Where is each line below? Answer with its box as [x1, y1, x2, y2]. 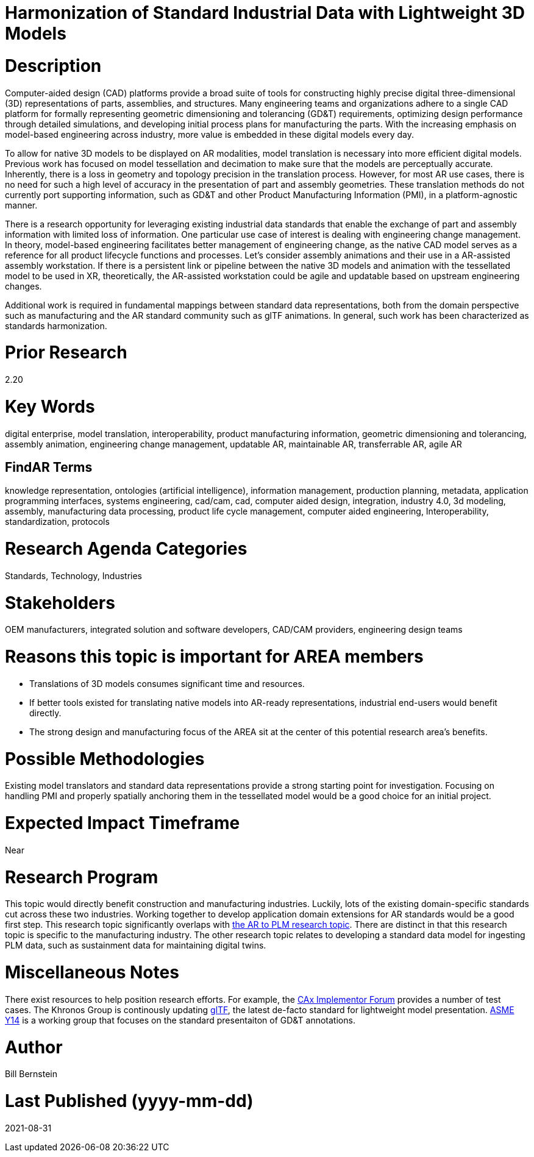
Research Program [5, 866, 158, 888]
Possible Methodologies [5, 748, 205, 769]
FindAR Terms [5, 459, 93, 475]
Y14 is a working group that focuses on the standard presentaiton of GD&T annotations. [5, 1014, 355, 1025]
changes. [5, 280, 42, 291]
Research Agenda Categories [5, 538, 247, 560]
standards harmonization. [5, 320, 107, 331]
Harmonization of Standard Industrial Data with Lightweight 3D [5, 2, 525, 23]
